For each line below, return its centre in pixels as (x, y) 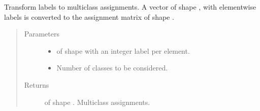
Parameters (42, 34)
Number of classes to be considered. (112, 68)
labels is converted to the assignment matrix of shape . (89, 16)
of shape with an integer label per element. (123, 50)
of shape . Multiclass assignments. (97, 102)
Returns (37, 84)
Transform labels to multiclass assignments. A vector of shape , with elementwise (130, 7)
